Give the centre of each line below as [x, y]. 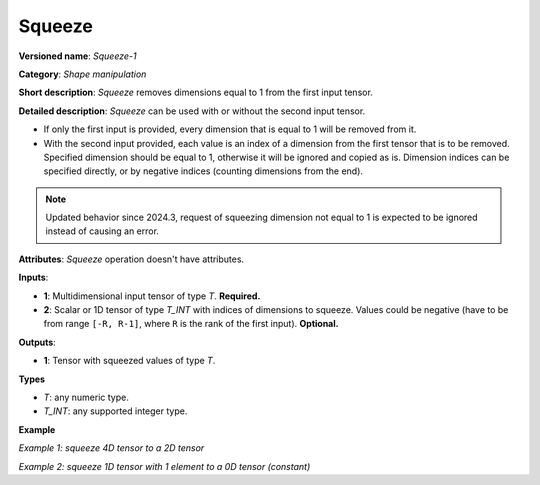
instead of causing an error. [102, 231]
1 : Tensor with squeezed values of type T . [129, 361]
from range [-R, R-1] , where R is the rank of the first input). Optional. [191, 324]
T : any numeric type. [86, 397]
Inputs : [33, 277]
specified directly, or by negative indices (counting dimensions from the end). [203, 171]
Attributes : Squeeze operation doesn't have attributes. [131, 259]
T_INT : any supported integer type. [115, 411]
